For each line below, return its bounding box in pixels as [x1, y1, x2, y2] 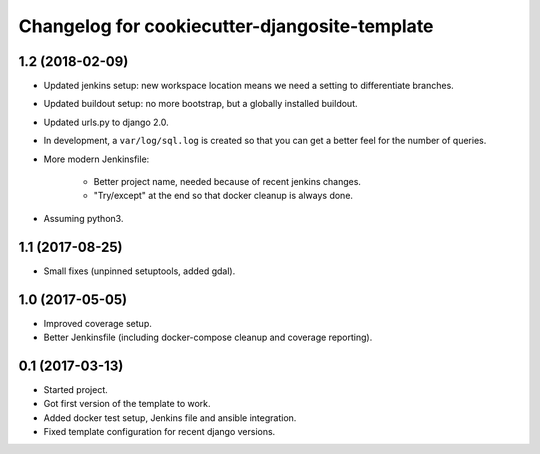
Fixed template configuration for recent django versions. [43, 426, 276, 438]
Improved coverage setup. [43, 317, 152, 329]
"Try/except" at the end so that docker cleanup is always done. [93, 190, 354, 202]
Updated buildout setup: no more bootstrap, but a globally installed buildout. [43, 98, 359, 110]
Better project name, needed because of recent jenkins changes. [93, 176, 362, 188]
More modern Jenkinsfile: [43, 153, 150, 165]
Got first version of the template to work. [43, 398, 211, 410]
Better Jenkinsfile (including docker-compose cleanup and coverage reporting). [43, 331, 373, 343]
